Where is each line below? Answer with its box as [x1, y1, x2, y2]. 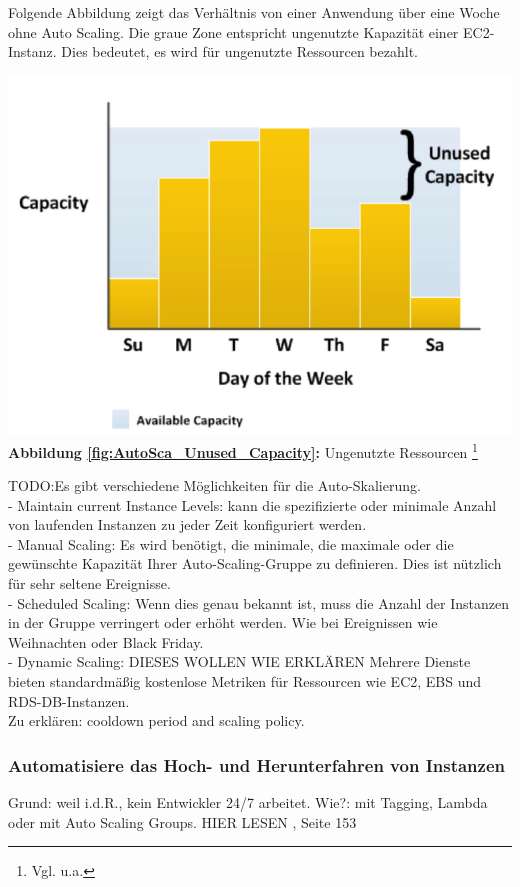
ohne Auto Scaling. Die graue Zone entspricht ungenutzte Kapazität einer [8, 21, 459, 42]
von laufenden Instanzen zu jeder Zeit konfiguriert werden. [8, 514, 367, 535]
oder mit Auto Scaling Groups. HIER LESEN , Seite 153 [8, 811, 357, 832]
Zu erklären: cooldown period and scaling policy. [8, 710, 305, 731]
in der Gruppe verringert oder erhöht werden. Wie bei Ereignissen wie [8, 612, 438, 633]
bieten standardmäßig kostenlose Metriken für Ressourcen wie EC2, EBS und [8, 671, 482, 692]
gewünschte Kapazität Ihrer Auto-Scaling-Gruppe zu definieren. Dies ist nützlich [8, 553, 502, 574]
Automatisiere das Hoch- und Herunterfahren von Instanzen [8, 752, 506, 777]
